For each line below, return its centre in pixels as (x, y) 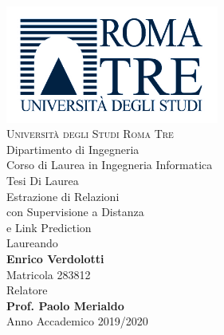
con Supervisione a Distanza (75, 212)
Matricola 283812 (49, 274)
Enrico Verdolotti (55, 259)
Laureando (32, 243)
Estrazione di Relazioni (63, 196)
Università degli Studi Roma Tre (90, 134)
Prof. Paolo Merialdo (65, 305)
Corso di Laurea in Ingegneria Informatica (110, 165)
